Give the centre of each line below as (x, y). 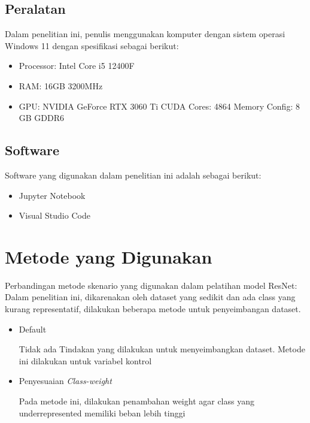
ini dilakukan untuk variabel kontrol (85, 360)
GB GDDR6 (42, 118)
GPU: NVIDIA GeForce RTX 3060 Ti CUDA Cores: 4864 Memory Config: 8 (159, 106)
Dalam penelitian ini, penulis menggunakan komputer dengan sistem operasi (145, 34)
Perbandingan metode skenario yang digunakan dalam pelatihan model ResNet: (151, 285)
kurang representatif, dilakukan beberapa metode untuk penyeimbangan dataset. (153, 309)
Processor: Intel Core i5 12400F (77, 66)
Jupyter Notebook (52, 195)
